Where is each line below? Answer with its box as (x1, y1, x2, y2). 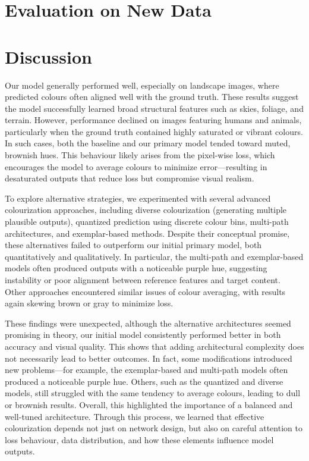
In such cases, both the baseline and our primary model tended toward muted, (5, 137, 291, 149)
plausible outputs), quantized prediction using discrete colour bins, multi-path (5, 215, 289, 228)
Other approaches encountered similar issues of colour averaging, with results (5, 285, 286, 297)
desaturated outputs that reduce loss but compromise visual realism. (5, 172, 254, 184)
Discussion (5, 44, 92, 68)
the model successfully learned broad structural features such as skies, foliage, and (5, 102, 304, 114)
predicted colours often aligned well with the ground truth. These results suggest (5, 90, 299, 103)
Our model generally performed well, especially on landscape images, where (5, 79, 279, 91)
